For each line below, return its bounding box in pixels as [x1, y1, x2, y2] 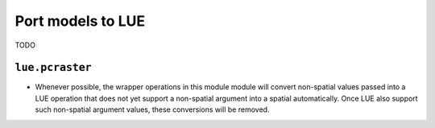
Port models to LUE [14, 12, 145, 30]
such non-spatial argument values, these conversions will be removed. [35, 105, 270, 114]
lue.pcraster [14, 61, 92, 74]
